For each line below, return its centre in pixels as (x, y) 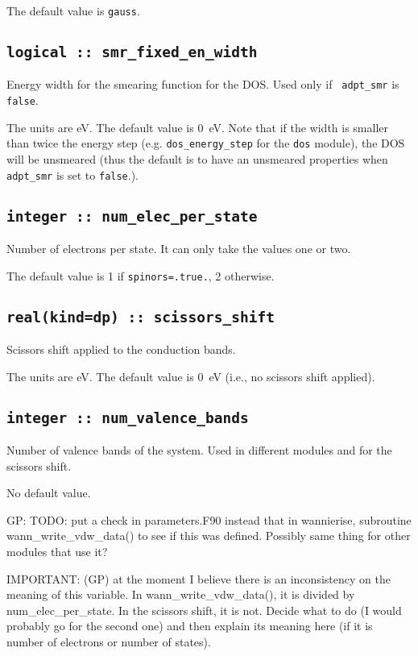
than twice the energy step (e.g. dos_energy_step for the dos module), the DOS (206, 143)
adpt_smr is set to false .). (72, 174)
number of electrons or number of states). (109, 641)
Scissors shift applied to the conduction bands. (121, 349)
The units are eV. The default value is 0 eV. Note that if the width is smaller (198, 127)
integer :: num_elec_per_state (132, 216)
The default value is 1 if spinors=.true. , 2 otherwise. (141, 275)
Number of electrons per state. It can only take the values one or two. (179, 249)
